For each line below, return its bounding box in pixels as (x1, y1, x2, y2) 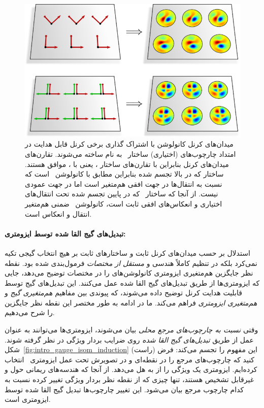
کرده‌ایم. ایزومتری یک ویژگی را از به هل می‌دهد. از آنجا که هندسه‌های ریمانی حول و (5, 364, 257, 375)
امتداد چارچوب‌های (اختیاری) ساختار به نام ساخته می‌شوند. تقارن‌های (25, 148, 236, 159)
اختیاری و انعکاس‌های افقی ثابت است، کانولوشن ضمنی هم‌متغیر (25, 198, 222, 209)
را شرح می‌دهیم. (5, 307, 55, 318)
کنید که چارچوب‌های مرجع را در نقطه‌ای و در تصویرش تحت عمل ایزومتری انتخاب (5, 354, 255, 364)
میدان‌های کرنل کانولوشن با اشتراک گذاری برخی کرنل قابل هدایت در (25, 139, 234, 149)
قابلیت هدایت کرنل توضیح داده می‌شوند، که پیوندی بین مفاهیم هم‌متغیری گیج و (5, 287, 242, 298)
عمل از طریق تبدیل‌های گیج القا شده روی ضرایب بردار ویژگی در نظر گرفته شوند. (5, 334, 254, 345)
